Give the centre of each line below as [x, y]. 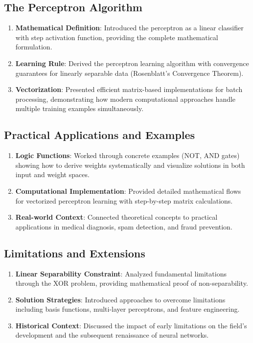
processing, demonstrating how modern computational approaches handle [126, 99]
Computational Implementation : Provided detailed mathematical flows [128, 191]
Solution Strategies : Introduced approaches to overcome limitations [120, 299]
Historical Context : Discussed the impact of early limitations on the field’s [131, 325]
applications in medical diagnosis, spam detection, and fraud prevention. [124, 226]
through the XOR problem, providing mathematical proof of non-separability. [132, 283]
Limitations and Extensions [75, 253]
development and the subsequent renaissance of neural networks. [112, 335]
